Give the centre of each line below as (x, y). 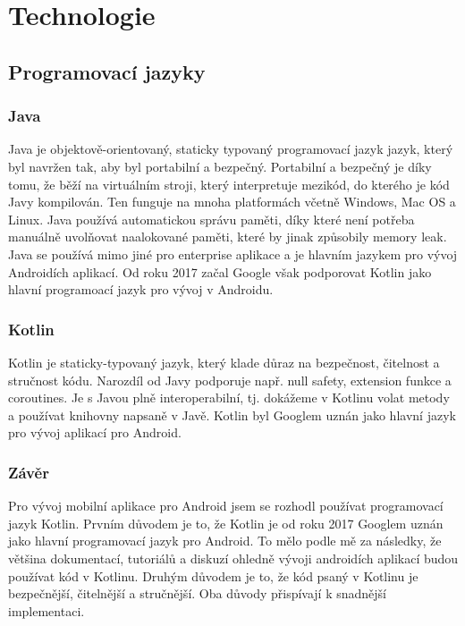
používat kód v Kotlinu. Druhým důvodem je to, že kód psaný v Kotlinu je (213, 575)
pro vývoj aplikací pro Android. (95, 432)
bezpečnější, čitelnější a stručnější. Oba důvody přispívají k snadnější (197, 593)
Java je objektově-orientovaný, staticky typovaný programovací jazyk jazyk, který (231, 149)
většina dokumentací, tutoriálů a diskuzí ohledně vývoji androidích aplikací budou (233, 558)
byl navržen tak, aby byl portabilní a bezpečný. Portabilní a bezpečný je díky (220, 166)
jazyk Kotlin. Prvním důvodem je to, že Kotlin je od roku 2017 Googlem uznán (226, 523)
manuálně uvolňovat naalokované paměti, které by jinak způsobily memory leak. (228, 237)
